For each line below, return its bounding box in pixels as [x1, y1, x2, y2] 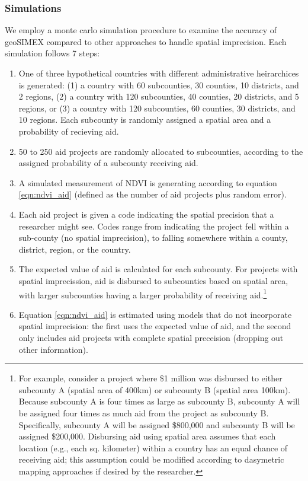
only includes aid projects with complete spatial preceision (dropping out [18, 331, 284, 343]
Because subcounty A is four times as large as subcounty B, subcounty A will [18, 395, 300, 407]
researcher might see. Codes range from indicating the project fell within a [18, 219, 289, 232]
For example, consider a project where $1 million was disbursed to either [18, 372, 283, 384]
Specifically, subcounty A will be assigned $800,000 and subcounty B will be [18, 418, 295, 431]
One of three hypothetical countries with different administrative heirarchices [18, 67, 299, 79]
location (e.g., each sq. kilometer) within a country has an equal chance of [18, 441, 288, 454]
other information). [18, 343, 88, 355]
